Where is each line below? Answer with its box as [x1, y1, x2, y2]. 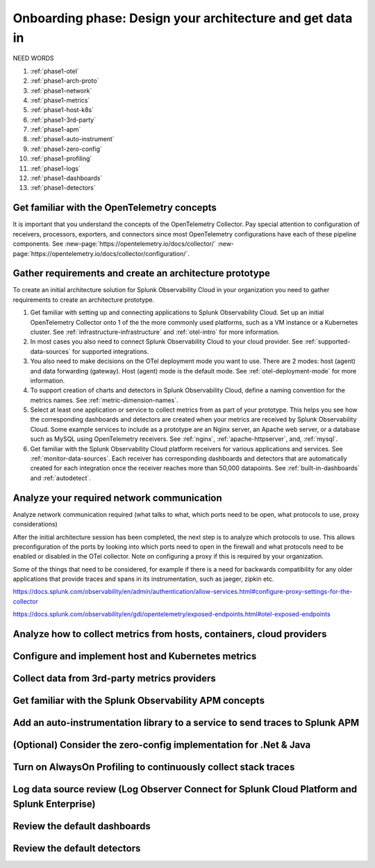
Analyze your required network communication [12, 492, 222, 504]
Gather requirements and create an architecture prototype [12, 268, 270, 280]
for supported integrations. [72, 347, 149, 355]
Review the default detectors [12, 842, 141, 854]
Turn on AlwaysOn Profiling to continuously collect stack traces [12, 762, 295, 773]
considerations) [12, 520, 58, 529]
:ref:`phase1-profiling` [30, 154, 92, 163]
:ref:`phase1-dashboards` [30, 174, 103, 182]
